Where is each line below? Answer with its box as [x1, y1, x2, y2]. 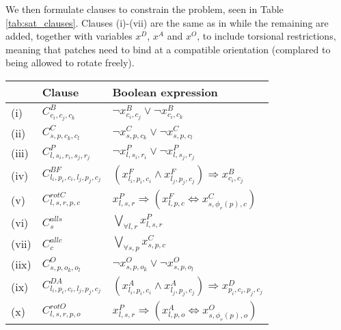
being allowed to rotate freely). [5, 55, 135, 70]
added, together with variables [5, 29, 133, 43]
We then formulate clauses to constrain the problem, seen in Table [5, 2, 284, 16]
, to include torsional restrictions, [197, 29, 336, 43]
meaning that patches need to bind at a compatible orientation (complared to [5, 42, 331, 56]
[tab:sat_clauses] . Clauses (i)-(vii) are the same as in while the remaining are [5, 15, 329, 29]
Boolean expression [112, 83, 218, 100]
